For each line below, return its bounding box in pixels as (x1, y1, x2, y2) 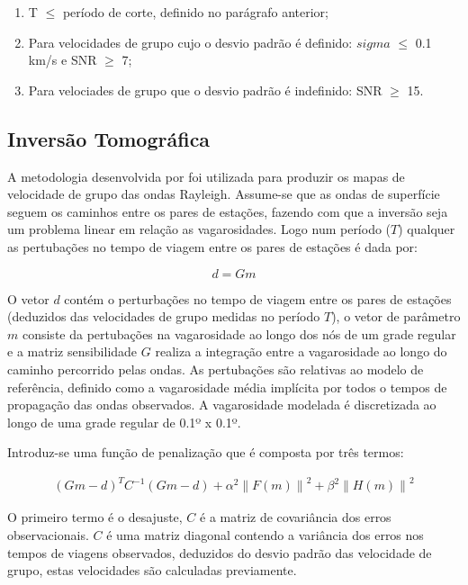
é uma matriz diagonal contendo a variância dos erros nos (106, 526, 424, 544)
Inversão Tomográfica (7, 124, 211, 152)
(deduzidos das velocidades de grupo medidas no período (7, 307, 320, 326)
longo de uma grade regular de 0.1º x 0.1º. (7, 412, 241, 431)
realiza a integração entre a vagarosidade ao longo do (155, 342, 447, 361)
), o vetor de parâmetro (331, 307, 461, 326)
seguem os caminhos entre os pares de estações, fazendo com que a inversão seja (7, 202, 448, 220)
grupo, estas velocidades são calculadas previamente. (7, 561, 297, 580)
